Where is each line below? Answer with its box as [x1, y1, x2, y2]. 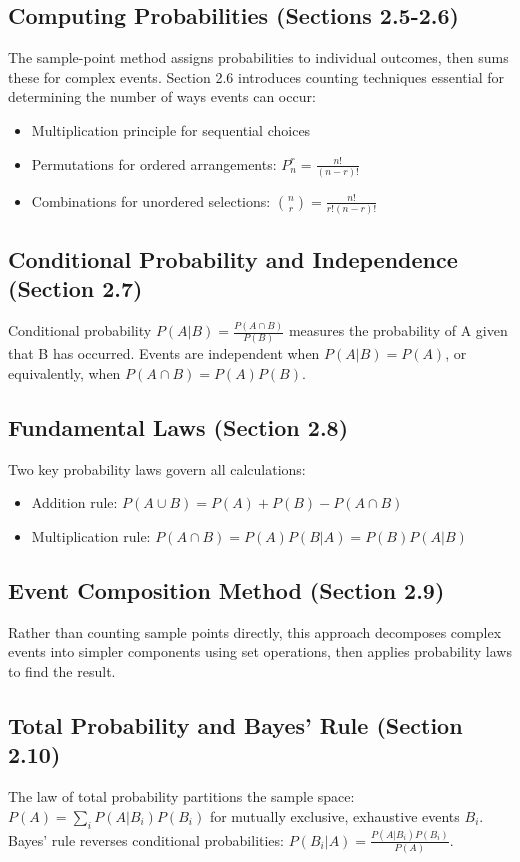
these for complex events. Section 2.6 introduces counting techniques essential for [8, 66, 504, 87]
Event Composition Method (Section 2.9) [8, 574, 445, 605]
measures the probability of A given [288, 320, 508, 341]
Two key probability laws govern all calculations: [8, 458, 306, 479]
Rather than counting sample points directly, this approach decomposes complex [8, 621, 502, 642]
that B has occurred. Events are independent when [8, 343, 320, 364]
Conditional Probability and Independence [8, 243, 458, 274]
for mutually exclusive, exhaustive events [209, 805, 460, 826]
